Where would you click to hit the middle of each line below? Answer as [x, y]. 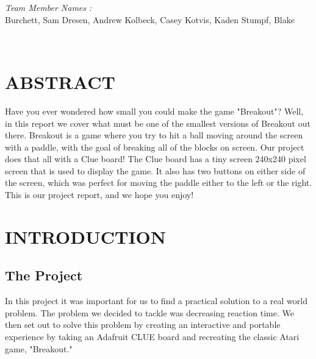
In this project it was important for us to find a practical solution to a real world [156, 301]
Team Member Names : [48, 7]
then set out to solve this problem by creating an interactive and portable [143, 325]
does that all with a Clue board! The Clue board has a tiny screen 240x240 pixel [156, 159]
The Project [44, 275]
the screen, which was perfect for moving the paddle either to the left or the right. [159, 183]
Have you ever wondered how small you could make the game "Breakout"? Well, [154, 111]
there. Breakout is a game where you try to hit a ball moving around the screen [154, 135]
